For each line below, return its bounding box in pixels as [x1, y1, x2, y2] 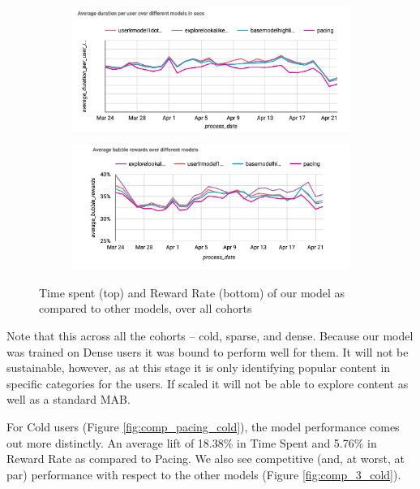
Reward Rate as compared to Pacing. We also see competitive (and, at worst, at [6, 450, 405, 467]
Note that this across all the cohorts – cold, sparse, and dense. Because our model [6, 327, 414, 344]
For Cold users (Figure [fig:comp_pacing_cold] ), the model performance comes [6, 418, 400, 435]
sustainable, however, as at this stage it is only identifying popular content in [6, 359, 391, 376]
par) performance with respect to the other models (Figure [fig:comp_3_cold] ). [6, 465, 401, 483]
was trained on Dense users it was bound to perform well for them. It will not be [6, 343, 409, 360]
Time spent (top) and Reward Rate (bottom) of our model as [39, 283, 345, 301]
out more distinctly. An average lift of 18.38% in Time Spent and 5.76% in [6, 434, 377, 451]
